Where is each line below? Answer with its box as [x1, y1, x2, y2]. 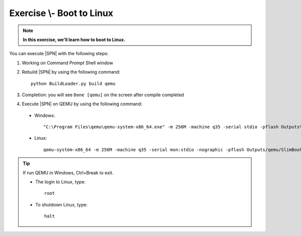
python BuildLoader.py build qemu [31, 81, 115, 86]
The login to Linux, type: [35, 179, 86, 185]
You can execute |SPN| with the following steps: [9, 51, 109, 57]
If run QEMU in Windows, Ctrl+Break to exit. [23, 169, 114, 175]
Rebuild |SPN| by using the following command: [22, 69, 120, 75]
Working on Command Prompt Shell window [22, 60, 113, 66]
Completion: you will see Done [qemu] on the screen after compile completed [22, 92, 184, 98]
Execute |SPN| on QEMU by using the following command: [22, 101, 142, 107]
